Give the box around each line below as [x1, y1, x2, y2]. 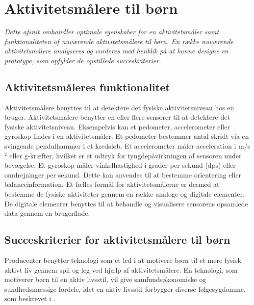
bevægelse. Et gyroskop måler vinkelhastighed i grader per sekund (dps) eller [4, 160, 236, 170]
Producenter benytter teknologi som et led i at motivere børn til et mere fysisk [4, 255, 241, 265]
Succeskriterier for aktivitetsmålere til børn [4, 232, 230, 247]
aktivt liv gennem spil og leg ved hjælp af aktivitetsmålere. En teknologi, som [4, 264, 238, 275]
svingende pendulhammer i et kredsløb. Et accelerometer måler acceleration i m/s [4, 141, 251, 151]
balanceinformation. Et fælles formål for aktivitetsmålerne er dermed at [4, 179, 220, 189]
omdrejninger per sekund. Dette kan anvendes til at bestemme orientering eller [4, 169, 241, 179]
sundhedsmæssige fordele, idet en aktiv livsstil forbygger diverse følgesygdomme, [4, 283, 246, 294]
